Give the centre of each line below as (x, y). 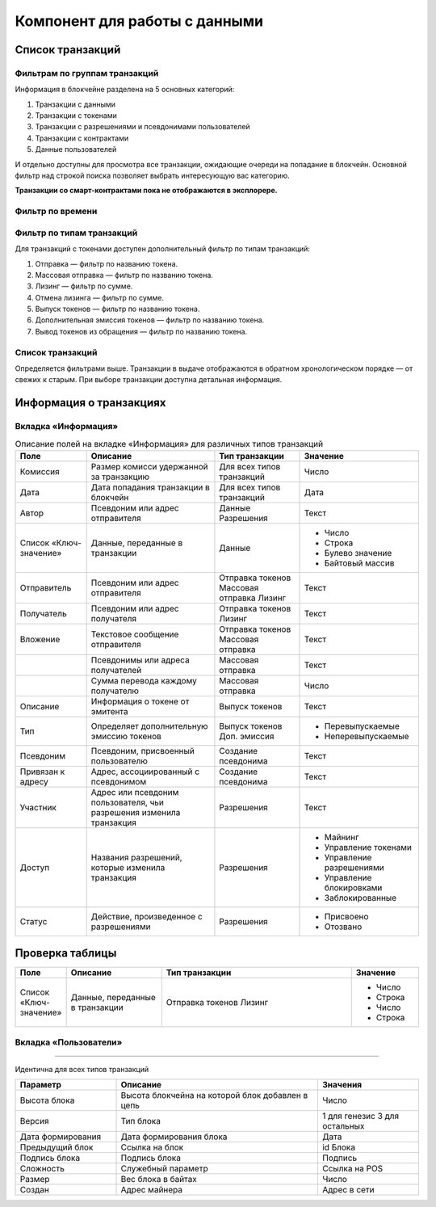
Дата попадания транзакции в (150, 487)
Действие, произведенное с (147, 916)
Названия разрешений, (136, 857)
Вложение (40, 639)
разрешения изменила (136, 812)
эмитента (109, 711)
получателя (114, 618)
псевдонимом (119, 781)
